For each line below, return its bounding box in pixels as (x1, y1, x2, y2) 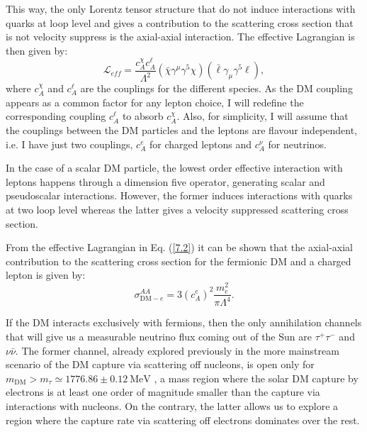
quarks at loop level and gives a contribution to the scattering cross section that (6, 15, 354, 30)
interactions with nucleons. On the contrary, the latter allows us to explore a (6, 399, 339, 414)
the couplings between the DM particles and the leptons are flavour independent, (6, 123, 358, 138)
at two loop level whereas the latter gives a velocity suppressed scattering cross (6, 202, 349, 216)
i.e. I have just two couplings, (6, 136, 133, 151)
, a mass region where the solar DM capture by (154, 370, 358, 385)
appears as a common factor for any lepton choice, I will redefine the (6, 94, 304, 109)
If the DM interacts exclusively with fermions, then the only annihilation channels (6, 315, 362, 330)
